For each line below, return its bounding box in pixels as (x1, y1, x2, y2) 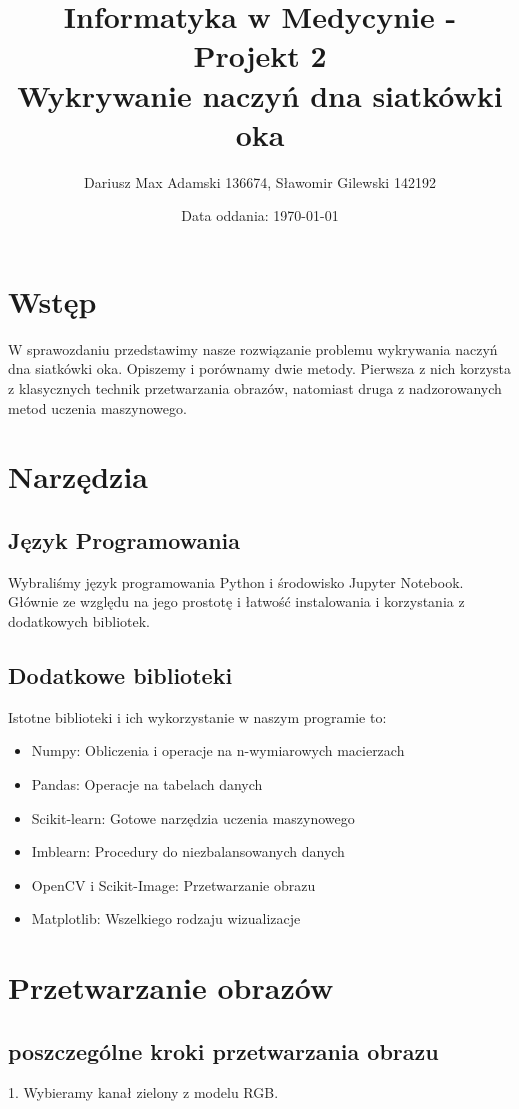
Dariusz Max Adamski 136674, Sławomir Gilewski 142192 (84, 171, 436, 192)
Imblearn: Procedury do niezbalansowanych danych (31, 841, 345, 862)
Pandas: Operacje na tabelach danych (31, 773, 263, 794)
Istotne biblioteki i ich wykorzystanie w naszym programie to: (8, 706, 387, 727)
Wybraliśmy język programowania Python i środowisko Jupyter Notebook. (8, 571, 464, 592)
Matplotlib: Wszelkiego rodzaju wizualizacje (31, 908, 301, 929)
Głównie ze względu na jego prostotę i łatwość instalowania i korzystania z (8, 591, 465, 612)
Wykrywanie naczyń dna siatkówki (17, 74, 503, 115)
